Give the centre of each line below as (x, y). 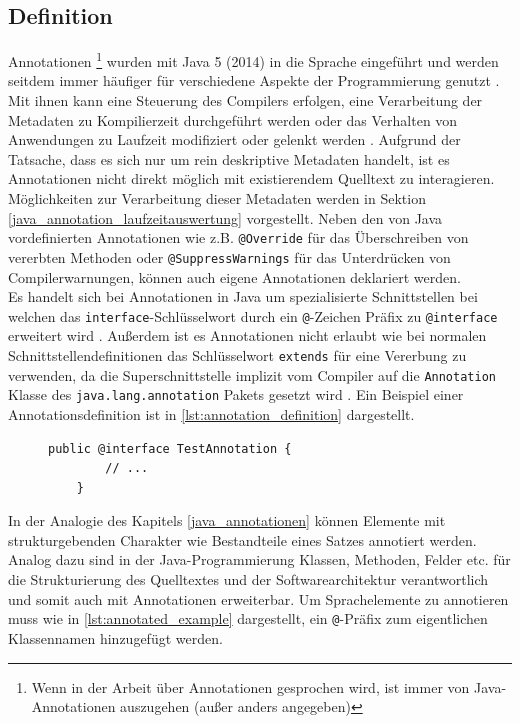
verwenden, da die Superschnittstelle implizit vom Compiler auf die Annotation (252, 374)
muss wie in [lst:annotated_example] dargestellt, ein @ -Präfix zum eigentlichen (248, 618)
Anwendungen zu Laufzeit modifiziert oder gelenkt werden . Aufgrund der (234, 139)
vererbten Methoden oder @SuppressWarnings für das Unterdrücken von (229, 256)
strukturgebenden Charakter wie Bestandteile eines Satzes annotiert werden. (242, 539)
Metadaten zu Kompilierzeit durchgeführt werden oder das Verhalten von (233, 119)
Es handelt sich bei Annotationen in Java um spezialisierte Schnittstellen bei (243, 296)
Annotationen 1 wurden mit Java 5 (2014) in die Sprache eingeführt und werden (253, 59)
